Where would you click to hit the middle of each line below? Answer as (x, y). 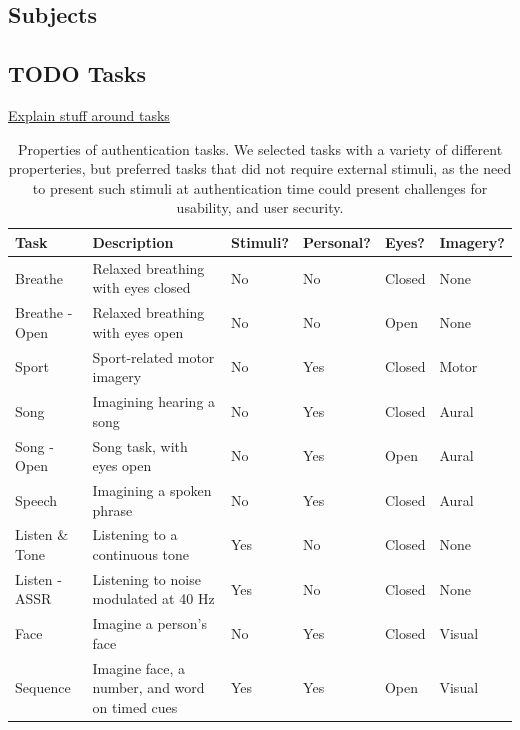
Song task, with (140, 445)
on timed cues (135, 706)
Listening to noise (146, 578)
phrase (112, 509)
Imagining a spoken (152, 489)
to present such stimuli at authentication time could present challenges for (260, 187)
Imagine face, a (139, 667)
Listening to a (135, 534)
